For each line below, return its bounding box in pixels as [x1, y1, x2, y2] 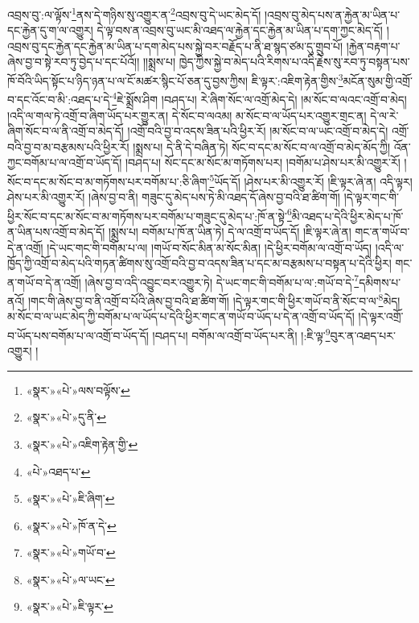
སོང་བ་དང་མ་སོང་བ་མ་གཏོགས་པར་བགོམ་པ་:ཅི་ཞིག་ [7, 172, 210, 189]
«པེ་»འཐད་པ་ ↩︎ [26, 463, 91, 480]
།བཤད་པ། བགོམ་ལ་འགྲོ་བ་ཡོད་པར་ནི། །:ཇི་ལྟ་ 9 [152, 324, 331, 343]
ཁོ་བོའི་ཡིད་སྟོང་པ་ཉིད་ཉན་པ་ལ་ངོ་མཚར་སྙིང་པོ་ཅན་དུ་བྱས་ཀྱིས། [7, 72, 249, 89]
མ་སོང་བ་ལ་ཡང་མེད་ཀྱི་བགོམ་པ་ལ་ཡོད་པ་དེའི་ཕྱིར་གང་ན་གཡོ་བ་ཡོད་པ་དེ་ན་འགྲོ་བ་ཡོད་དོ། [7, 308, 355, 325]
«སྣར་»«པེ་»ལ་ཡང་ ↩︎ [26, 571, 115, 588]
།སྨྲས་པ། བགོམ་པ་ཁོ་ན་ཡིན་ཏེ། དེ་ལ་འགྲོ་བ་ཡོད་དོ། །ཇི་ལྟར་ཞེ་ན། [108, 223, 351, 239]
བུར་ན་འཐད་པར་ [330, 326, 396, 343]
